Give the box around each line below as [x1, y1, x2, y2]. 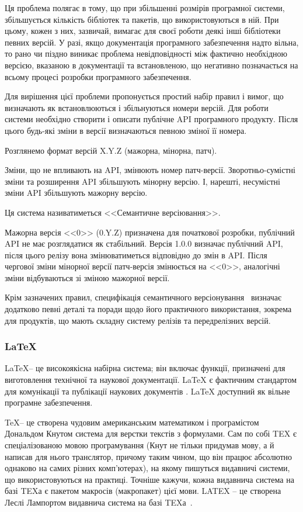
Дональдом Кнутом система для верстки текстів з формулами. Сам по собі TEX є [5, 427, 297, 440]
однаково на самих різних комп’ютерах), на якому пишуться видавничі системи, [5, 462, 290, 474]
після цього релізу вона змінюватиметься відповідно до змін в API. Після [5, 248, 267, 261]
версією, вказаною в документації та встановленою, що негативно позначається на [5, 58, 298, 71]
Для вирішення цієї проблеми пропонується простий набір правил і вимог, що [5, 90, 284, 102]
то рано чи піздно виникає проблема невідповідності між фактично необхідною [5, 47, 287, 60]
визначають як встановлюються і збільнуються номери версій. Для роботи [5, 101, 269, 113]
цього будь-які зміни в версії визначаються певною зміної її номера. [5, 124, 247, 136]
